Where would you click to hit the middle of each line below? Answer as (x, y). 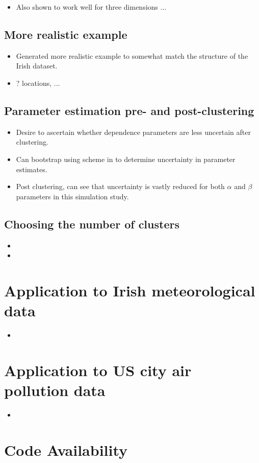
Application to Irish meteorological (130, 290)
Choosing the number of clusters (92, 224)
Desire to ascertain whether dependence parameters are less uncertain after (133, 132)
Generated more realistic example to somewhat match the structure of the (132, 55)
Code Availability (66, 449)
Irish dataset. (37, 66)
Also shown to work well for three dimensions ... (91, 7)
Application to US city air (98, 370)
